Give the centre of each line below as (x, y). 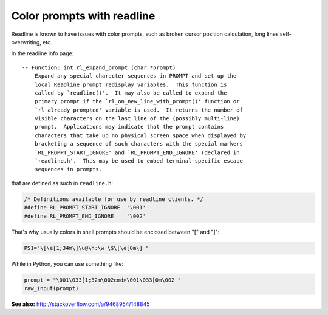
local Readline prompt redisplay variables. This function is (131, 84)
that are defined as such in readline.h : (62, 183)
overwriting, (26, 42)
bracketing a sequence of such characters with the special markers (138, 144)
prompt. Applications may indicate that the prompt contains (129, 127)
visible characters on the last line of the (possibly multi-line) (137, 119)
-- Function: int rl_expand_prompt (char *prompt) (99, 67)
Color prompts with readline (83, 16)
